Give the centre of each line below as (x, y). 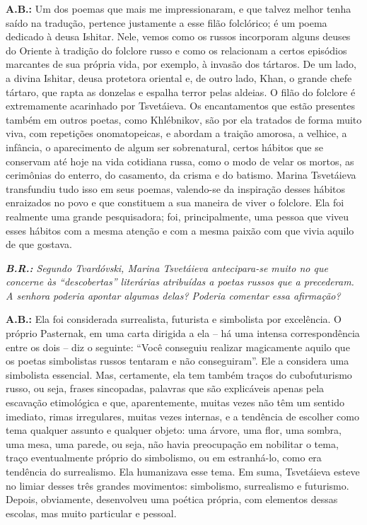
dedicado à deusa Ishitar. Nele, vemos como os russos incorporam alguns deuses (178, 36)
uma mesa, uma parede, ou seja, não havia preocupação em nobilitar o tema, (172, 443)
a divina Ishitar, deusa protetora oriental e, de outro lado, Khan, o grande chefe (179, 77)
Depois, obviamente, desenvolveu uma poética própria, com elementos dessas (172, 499)
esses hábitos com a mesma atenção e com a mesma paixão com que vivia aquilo (180, 230)
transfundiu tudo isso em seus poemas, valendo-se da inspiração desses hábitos (176, 188)
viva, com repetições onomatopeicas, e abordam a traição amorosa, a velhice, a (176, 133)
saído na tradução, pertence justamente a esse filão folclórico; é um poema (167, 22)
